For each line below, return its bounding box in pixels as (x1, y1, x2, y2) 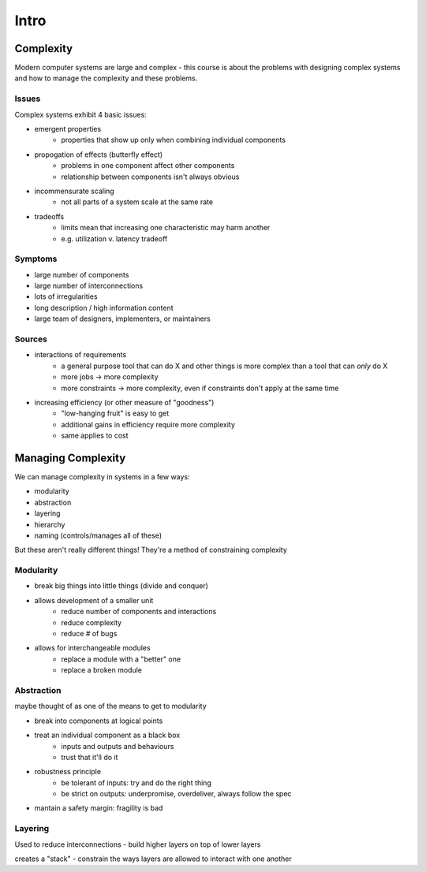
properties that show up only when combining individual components (61, 135, 286, 145)
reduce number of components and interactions (61, 607, 217, 617)
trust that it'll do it (61, 752, 118, 762)
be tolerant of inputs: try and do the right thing (61, 777, 212, 788)
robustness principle (34, 767, 102, 777)
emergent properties (34, 124, 102, 133)
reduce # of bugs (61, 629, 118, 639)
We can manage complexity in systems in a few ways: (14, 471, 190, 481)
